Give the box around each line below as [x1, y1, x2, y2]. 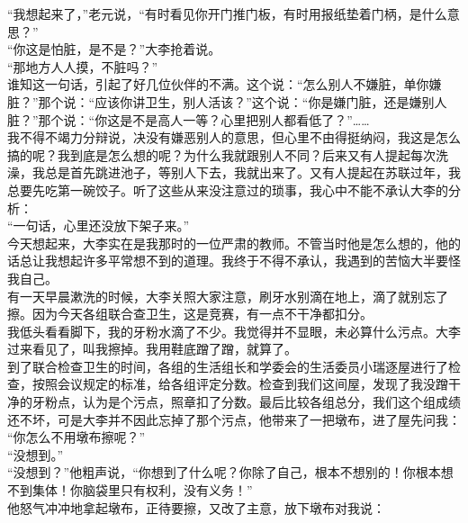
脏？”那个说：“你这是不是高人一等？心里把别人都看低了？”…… [7, 110, 370, 129]
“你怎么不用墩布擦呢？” [7, 428, 146, 446]
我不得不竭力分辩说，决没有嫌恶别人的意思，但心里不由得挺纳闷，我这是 [7, 128, 436, 147]
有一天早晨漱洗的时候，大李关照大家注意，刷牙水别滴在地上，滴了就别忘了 [7, 286, 448, 305]
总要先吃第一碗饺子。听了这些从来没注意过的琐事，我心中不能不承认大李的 [7, 180, 448, 199]
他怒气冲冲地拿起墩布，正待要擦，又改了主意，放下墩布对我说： [7, 498, 385, 517]
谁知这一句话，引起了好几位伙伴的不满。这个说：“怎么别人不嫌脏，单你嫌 [7, 75, 442, 94]
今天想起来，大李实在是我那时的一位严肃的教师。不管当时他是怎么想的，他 [7, 233, 448, 252]
